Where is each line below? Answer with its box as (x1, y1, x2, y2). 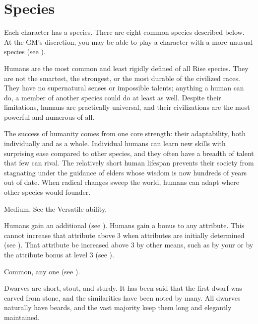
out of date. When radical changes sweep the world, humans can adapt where (4, 177, 239, 187)
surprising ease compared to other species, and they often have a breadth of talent (4, 148, 254, 158)
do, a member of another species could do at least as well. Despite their (4, 92, 221, 102)
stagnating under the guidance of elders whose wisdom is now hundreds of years (4, 167, 247, 177)
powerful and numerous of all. (4, 111, 95, 122)
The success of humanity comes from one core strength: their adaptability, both (4, 128, 246, 139)
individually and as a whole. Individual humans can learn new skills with (4, 138, 226, 149)
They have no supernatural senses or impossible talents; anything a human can (4, 82, 244, 93)
